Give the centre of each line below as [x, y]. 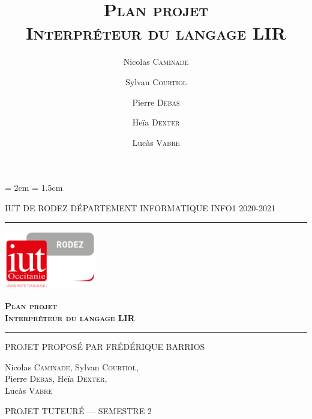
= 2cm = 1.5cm [34, 188]
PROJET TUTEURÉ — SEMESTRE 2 [78, 410]
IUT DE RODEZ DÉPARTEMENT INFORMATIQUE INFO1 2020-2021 [140, 207]
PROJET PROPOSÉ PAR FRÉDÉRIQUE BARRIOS [105, 347]
